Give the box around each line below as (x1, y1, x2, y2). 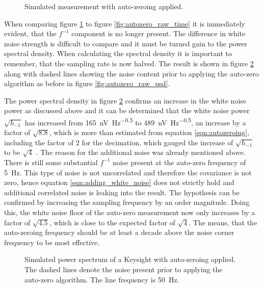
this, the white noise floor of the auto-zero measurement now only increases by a (4, 206, 255, 217)
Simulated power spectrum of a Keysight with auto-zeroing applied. (24, 254, 236, 265)
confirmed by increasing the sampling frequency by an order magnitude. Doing (4, 197, 250, 207)
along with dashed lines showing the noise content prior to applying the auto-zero (4, 68, 259, 78)
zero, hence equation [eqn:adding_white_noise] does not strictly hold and (4, 177, 234, 188)
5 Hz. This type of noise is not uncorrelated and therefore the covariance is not (4, 167, 252, 177)
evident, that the (4, 28, 57, 39)
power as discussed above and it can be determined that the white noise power (4, 105, 250, 116)
